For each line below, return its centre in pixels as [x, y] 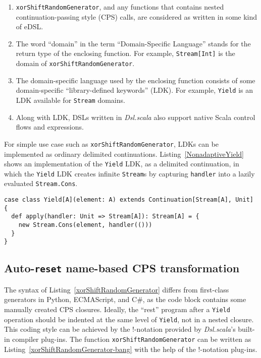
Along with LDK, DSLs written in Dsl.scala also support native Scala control [136, 117]
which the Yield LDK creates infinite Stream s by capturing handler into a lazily [129, 173]
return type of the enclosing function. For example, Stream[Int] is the [125, 53]
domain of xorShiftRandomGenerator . [75, 63]
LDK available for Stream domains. [70, 100]
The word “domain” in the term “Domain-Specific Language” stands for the [133, 43]
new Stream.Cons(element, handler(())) [85, 225]
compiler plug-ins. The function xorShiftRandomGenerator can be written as [132, 339]
